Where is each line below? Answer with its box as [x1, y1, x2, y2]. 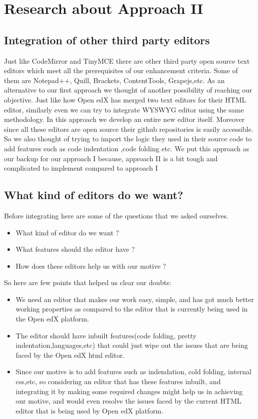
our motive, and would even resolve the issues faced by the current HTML [15, 396, 242, 406]
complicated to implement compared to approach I [4, 163, 158, 173]
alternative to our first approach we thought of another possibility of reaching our [4, 85, 253, 95]
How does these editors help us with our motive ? [15, 260, 166, 271]
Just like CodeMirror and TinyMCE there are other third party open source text [4, 55, 250, 66]
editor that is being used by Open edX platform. [15, 405, 164, 416]
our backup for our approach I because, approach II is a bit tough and [4, 153, 218, 163]
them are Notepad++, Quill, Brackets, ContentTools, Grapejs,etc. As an [4, 75, 225, 85]
